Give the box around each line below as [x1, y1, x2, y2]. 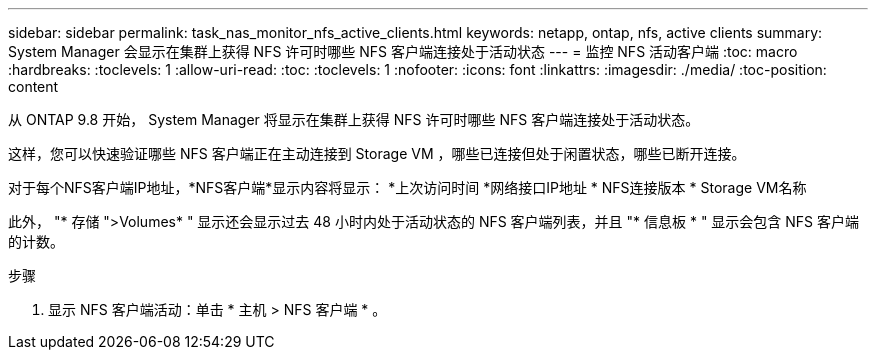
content [8, 78, 59, 95]
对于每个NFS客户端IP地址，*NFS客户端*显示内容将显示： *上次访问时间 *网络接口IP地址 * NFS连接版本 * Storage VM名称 [8, 179, 807, 196]
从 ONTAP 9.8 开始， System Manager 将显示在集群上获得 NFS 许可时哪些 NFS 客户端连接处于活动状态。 [8, 111, 700, 128]
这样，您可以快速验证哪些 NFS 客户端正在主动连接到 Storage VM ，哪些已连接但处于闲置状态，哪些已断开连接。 [8, 145, 746, 162]
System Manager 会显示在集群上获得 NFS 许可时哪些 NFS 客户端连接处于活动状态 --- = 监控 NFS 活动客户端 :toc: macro [8, 43, 798, 60]
